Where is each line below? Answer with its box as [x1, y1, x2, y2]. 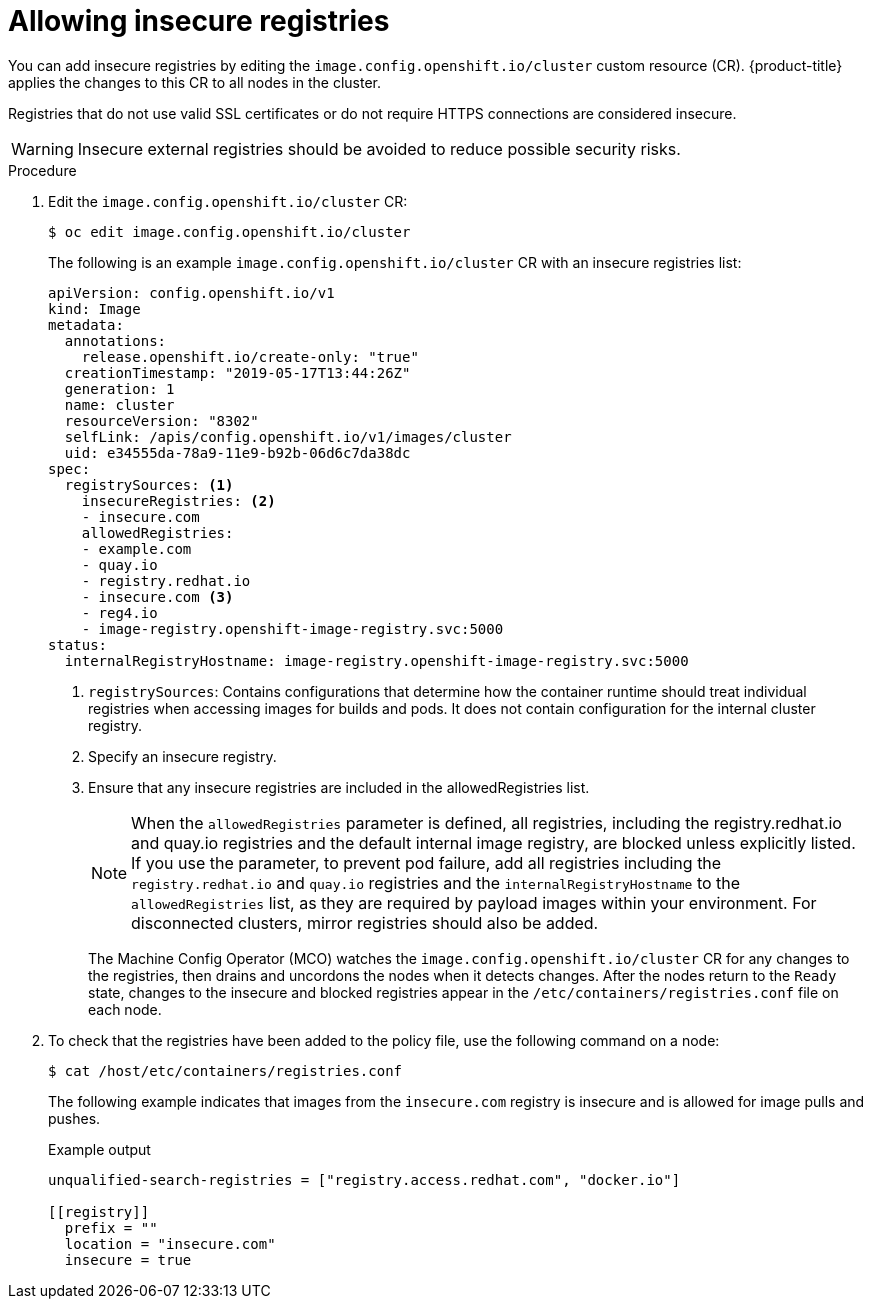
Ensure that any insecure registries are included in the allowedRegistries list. [88, 778, 590, 796]
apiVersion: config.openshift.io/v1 [48, 284, 335, 301]
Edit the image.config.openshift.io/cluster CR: [48, 192, 408, 210]
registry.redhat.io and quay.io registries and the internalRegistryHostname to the [131, 872, 741, 893]
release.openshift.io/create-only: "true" [81, 348, 419, 365]
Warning [11, 138, 74, 159]
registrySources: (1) [64, 476, 234, 493]
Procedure [8, 161, 77, 179]
